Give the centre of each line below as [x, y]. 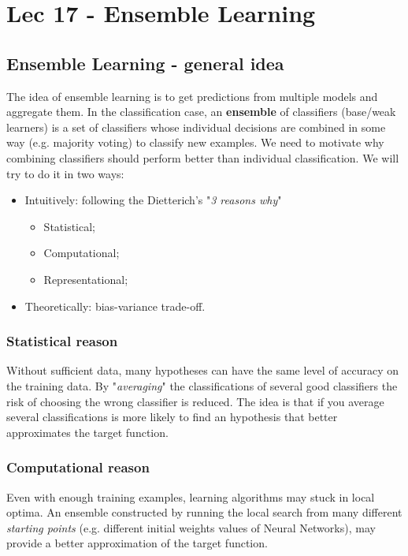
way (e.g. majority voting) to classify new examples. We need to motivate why [195, 142]
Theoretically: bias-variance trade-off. [115, 306]
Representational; [86, 279]
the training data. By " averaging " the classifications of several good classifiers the [202, 385]
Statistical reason [62, 341]
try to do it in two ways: [65, 173]
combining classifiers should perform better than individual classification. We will [203, 157]
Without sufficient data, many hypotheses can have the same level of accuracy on [203, 370]
